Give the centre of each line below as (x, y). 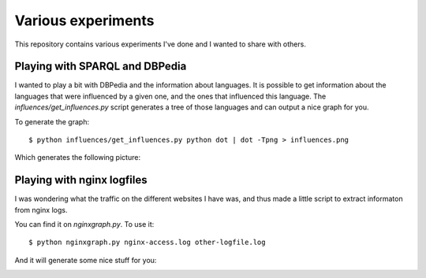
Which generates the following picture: (78, 158)
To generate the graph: (52, 121)
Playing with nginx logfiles (81, 180)
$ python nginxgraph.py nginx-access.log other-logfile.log (147, 243)
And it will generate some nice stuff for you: (86, 260)
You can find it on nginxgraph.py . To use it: (84, 224)
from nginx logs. (41, 209)
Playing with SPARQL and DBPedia (101, 67)
